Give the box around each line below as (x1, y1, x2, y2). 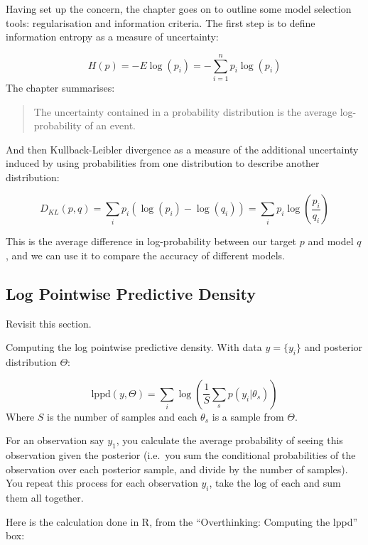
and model (308, 234, 354, 249)
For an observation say (6, 433, 104, 448)
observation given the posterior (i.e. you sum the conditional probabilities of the (6, 448, 356, 463)
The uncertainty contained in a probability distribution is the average (33, 104, 337, 119)
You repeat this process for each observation (6, 475, 198, 490)
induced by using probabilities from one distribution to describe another (6, 156, 320, 171)
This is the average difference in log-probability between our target (6, 234, 297, 249)
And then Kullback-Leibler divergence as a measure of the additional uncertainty (6, 141, 359, 156)
